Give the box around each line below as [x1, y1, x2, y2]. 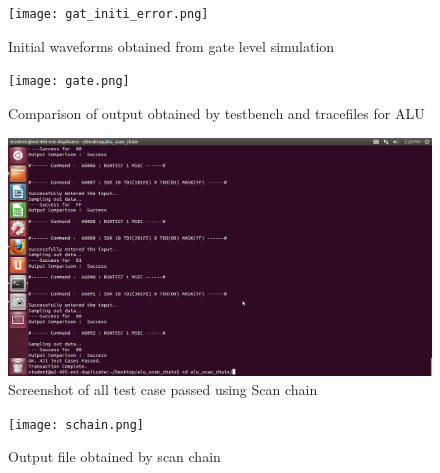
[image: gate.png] [8, 74, 130, 89]
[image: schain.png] [8, 417, 145, 432]
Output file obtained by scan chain [8, 446, 221, 467]
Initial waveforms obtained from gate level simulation [8, 35, 335, 56]
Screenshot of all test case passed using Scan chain [8, 379, 318, 400]
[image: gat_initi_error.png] [8, 7, 209, 21]
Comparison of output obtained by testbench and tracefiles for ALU [8, 102, 425, 123]
